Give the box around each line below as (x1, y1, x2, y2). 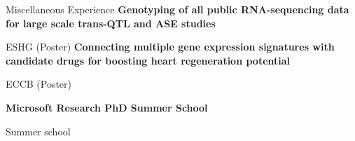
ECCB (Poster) (6, 76, 72, 91)
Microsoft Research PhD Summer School (6, 100, 208, 114)
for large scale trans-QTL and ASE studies (6, 15, 216, 30)
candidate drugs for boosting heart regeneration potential (6, 53, 291, 67)
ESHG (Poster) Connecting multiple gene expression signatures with (6, 39, 335, 54)
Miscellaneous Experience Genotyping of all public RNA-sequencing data (6, 2, 349, 16)
